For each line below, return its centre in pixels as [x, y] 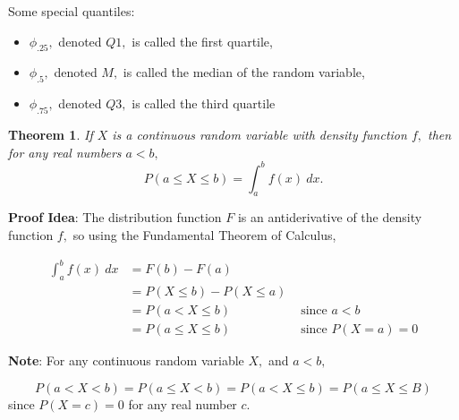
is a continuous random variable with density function [259, 134]
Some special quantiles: [72, 11]
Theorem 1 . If [51, 134]
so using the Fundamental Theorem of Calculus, [204, 235]
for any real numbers [65, 152]
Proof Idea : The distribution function [115, 217]
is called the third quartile [204, 103]
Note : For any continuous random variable [126, 360]
